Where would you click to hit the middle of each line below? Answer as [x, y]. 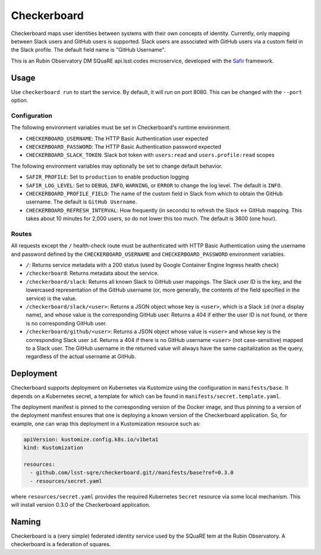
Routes [21, 234]
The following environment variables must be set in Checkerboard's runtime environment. [121, 127]
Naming [26, 521]
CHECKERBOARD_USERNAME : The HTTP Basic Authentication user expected [117, 138]
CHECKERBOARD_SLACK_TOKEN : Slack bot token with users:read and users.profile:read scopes [150, 155]
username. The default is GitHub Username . [81, 202]
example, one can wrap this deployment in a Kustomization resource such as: [106, 424]
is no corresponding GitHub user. [66, 323]
